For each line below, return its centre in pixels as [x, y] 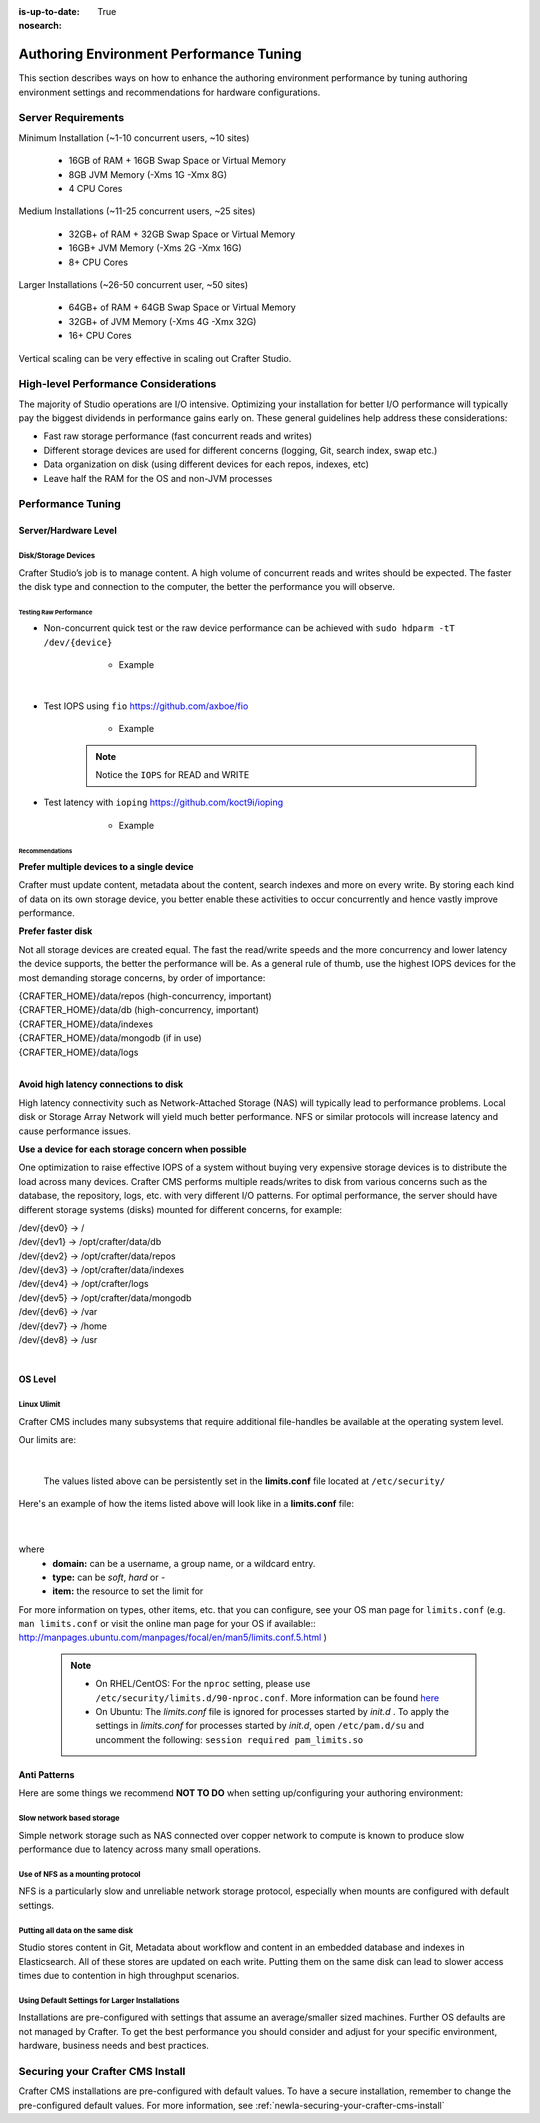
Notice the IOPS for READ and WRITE [172, 774]
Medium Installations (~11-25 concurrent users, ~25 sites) [137, 211]
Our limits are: [47, 1440]
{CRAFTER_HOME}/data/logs [78, 1052]
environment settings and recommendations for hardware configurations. [169, 92]
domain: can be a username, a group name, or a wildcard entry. [184, 1563]
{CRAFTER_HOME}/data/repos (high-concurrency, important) [145, 996]
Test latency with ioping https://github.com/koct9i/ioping [163, 802]
